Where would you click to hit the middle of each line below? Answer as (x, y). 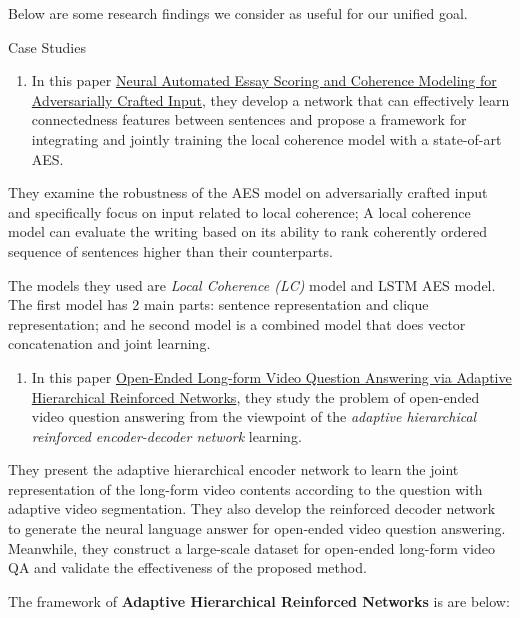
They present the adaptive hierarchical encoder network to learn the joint (233, 469)
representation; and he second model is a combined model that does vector (237, 323)
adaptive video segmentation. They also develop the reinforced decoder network (252, 508)
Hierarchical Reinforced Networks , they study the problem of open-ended (255, 396)
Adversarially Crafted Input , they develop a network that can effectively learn (270, 99)
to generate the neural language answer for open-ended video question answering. (257, 528)
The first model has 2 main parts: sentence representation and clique (218, 304)
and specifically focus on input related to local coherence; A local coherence (239, 211)
